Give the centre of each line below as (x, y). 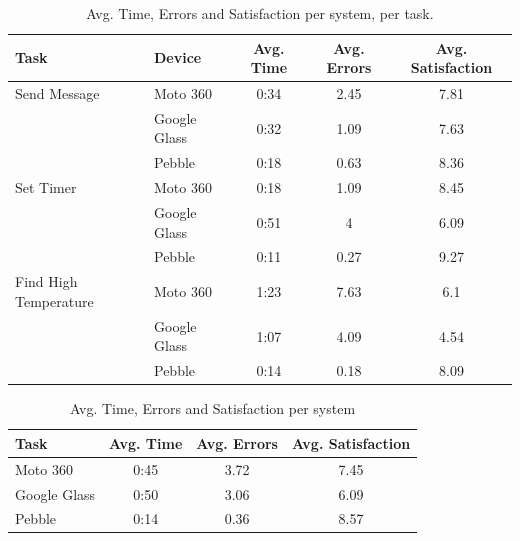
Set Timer (46, 187)
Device (178, 57)
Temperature (54, 300)
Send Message (57, 93)
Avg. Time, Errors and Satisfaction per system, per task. (260, 13)
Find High (46, 281)
